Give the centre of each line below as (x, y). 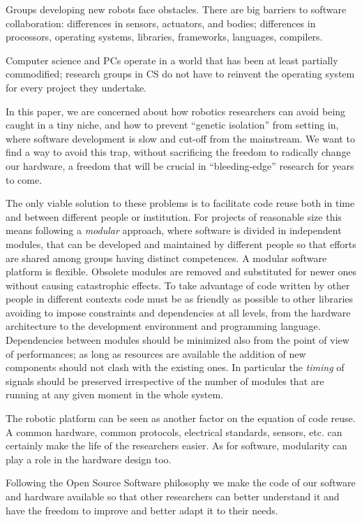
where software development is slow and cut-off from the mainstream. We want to (180, 138)
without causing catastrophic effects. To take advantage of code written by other (178, 285)
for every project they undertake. (76, 87)
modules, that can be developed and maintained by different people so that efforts (181, 244)
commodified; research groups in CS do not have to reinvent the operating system (180, 74)
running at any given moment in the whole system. (115, 394)
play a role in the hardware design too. (89, 459)
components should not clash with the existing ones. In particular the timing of (175, 367)
